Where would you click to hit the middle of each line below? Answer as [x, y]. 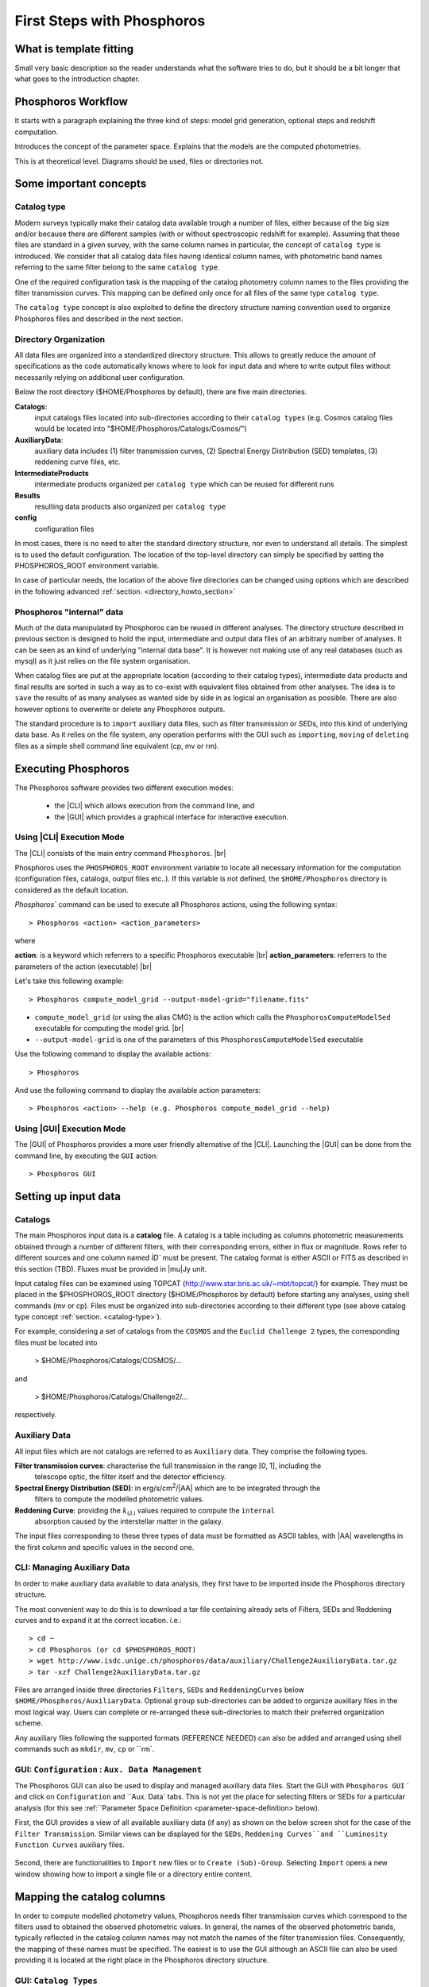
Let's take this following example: [70, 981]
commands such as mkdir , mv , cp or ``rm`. [85, 1749]
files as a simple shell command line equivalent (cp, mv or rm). [117, 746]
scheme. [29, 1723]
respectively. [36, 1415]
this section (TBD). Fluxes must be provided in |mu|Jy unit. [111, 1269]
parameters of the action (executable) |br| [83, 966]
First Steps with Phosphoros [110, 21]
